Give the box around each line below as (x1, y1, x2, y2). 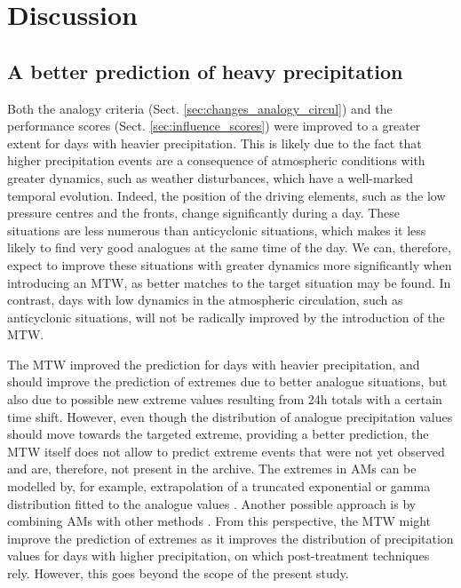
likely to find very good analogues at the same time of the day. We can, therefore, (7, 238, 451, 257)
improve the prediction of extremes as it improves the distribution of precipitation (7, 528, 454, 547)
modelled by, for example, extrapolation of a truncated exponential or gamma (7, 477, 431, 496)
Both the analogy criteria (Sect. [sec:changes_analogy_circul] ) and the (7, 99, 393, 117)
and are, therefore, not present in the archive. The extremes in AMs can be (7, 459, 417, 478)
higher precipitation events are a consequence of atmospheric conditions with (7, 151, 425, 170)
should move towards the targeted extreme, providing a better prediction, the (7, 425, 429, 443)
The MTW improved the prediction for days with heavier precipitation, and (7, 354, 420, 373)
